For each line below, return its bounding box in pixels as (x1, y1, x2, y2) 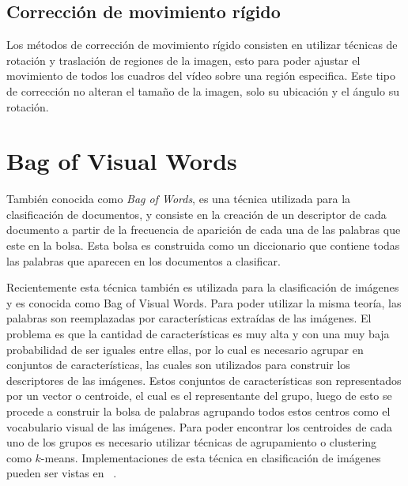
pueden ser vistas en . (6, 465, 117, 481)
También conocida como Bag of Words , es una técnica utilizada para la (6, 190, 351, 207)
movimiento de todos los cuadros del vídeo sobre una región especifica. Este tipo (6, 67, 395, 84)
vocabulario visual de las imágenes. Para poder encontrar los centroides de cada (6, 418, 393, 435)
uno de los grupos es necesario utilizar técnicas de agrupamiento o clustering (6, 434, 377, 450)
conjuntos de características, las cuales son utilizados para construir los (6, 356, 350, 373)
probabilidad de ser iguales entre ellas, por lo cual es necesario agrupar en (6, 341, 364, 357)
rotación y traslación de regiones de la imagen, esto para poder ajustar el (6, 51, 361, 68)
